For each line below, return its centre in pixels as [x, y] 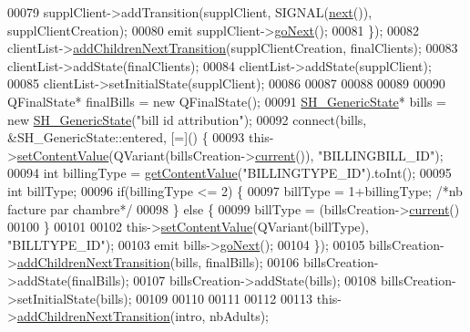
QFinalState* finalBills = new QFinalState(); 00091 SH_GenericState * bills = [227, 101]
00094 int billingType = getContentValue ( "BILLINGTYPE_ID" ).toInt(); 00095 [230, 173]
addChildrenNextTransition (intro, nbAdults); [143, 316]
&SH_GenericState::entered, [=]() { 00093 [126, 137]
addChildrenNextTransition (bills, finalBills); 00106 [158, 262]
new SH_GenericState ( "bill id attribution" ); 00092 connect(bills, [187, 119]
